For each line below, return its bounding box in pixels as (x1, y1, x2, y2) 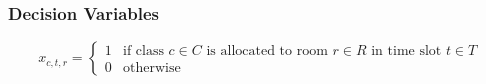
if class (122, 44, 164, 59)
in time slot (371, 44, 442, 59)
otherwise (122, 61, 181, 76)
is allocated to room (206, 44, 328, 59)
